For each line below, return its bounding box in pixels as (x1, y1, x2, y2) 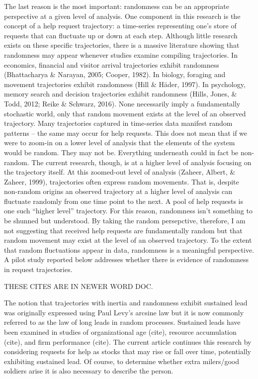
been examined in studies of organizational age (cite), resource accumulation (4, 327, 237, 337)
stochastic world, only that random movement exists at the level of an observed (4, 108, 246, 118)
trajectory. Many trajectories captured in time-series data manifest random (4, 118, 233, 128)
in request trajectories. (4, 264, 73, 275)
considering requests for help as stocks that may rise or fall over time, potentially (4, 346, 251, 357)
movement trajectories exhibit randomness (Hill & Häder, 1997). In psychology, (4, 79, 246, 89)
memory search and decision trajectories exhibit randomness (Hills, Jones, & (4, 89, 237, 99)
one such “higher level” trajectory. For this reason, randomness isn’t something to (4, 205, 253, 216)
